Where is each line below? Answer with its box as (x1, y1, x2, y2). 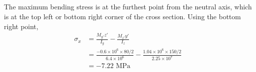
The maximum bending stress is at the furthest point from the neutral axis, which (4, 1, 252, 12)
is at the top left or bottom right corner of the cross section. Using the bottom (4, 11, 241, 21)
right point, (4, 21, 38, 31)
